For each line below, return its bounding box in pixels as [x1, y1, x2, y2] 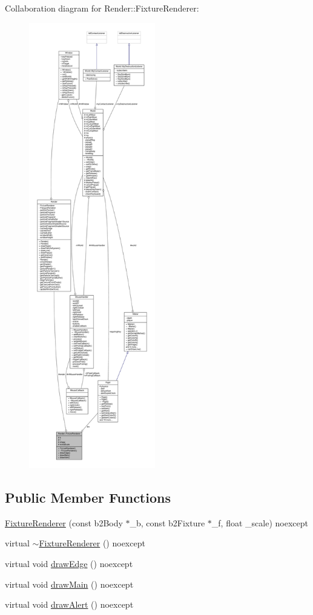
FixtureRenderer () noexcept [39, 537, 145, 549]
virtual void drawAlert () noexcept [5, 598, 134, 611]
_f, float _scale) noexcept [211, 516, 308, 529]
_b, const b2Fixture [130, 516, 205, 529]
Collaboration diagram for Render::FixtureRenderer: [5, 2, 199, 14]
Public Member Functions [5, 488, 171, 506]
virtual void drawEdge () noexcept [5, 557, 133, 569]
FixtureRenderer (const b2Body [5, 516, 123, 529]
